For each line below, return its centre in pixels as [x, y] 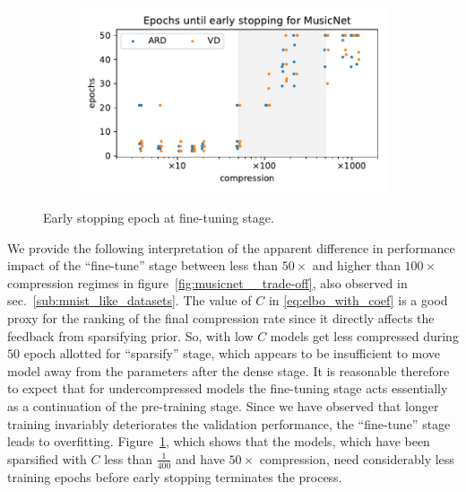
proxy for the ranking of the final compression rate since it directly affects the [221, 317]
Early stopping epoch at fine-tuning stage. [159, 217]
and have [200, 458]
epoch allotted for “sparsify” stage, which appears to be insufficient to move [232, 353]
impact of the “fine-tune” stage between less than [142, 265]
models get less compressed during [364, 335]
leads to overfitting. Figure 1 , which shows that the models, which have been [219, 441]
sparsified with [47, 458]
